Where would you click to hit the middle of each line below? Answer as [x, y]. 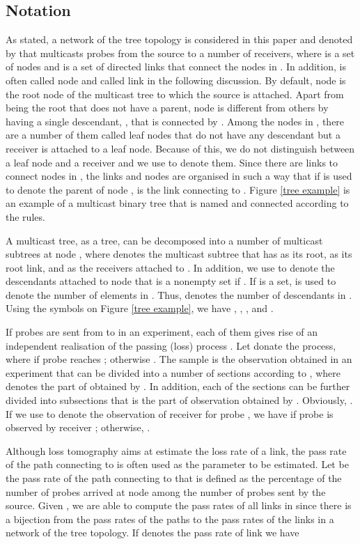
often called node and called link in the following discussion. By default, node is [176, 80]
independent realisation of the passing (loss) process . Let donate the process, [171, 345]
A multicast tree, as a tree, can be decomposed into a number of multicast [164, 240]
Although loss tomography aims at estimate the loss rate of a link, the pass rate [176, 450]
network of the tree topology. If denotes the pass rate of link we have [152, 533]
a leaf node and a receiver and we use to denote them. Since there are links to [172, 162]
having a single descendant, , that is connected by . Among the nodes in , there [175, 121]
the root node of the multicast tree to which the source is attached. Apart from [175, 94]
